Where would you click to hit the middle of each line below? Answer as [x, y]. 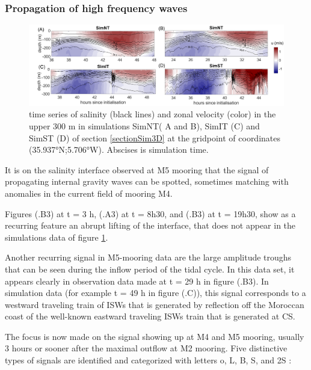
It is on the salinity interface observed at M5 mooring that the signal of [137, 169]
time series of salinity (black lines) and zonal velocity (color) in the [152, 114]
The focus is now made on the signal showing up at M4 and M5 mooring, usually [155, 336]
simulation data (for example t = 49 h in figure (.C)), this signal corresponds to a [155, 293]
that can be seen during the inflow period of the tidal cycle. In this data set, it [150, 269]
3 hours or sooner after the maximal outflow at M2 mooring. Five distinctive [146, 348]
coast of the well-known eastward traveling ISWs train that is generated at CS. [150, 316]
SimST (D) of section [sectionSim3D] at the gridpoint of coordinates [155, 137]
